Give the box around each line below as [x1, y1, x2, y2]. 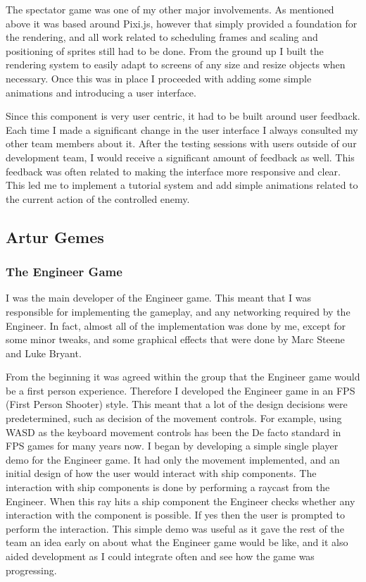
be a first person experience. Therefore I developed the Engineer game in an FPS [6, 383, 355, 397]
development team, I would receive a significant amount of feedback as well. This [6, 149, 355, 164]
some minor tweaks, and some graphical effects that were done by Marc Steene [6, 332, 345, 347]
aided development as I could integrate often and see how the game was [6, 549, 315, 563]
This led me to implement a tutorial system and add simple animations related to [6, 178, 358, 192]
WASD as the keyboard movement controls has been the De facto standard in [6, 424, 341, 439]
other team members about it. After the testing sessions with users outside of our [6, 136, 357, 151]
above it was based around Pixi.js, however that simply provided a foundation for [6, 16, 358, 30]
